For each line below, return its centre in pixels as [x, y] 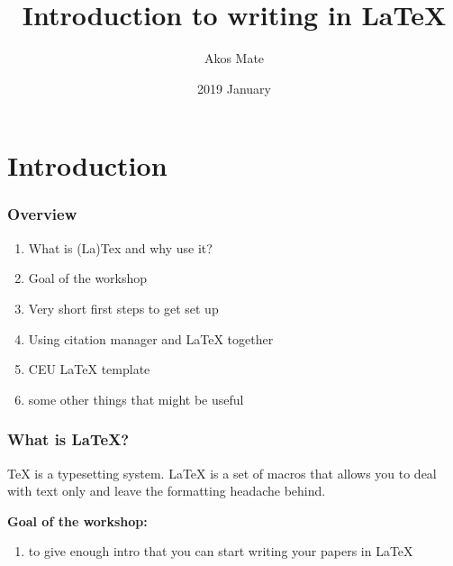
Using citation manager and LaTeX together [151, 338]
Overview [42, 214]
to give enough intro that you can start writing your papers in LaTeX [221, 551]
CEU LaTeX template [89, 369]
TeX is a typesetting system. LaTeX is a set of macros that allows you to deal [222, 473]
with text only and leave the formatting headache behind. [167, 491]
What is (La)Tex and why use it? [120, 247]
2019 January [234, 88]
